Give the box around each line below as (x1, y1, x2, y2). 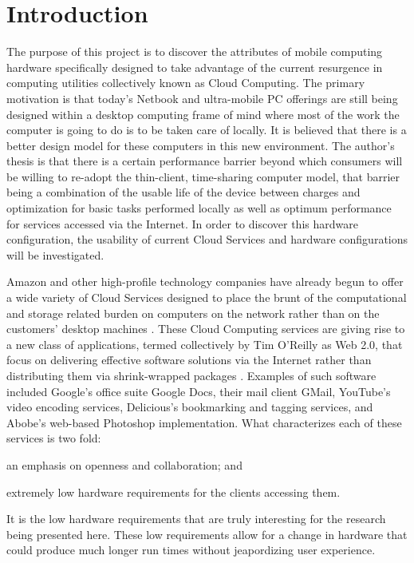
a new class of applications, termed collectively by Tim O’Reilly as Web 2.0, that (6, 335, 403, 352)
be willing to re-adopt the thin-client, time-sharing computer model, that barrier (6, 168, 400, 184)
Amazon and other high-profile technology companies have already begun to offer (6, 273, 404, 290)
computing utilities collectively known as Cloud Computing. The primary (6, 74, 365, 91)
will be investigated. (6, 246, 104, 263)
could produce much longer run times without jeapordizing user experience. (6, 541, 376, 558)
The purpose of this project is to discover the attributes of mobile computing (6, 43, 383, 60)
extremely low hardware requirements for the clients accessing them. (6, 483, 341, 500)
